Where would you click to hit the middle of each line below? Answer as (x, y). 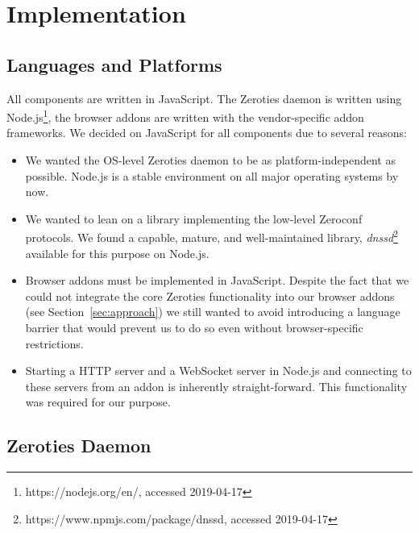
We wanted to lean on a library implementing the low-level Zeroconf (194, 218)
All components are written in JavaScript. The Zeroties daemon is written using (204, 98)
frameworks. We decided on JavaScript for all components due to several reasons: (207, 133)
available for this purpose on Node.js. (117, 253)
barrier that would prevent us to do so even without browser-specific (194, 328)
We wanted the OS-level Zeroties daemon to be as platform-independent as (210, 160)
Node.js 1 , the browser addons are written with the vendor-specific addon (185, 116)
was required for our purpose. (98, 402)
